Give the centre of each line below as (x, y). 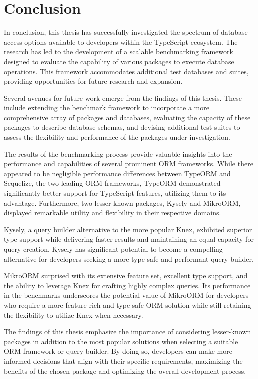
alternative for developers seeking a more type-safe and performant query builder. (129, 258)
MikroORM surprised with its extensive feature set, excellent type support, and (126, 275)
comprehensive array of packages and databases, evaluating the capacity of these (127, 117)
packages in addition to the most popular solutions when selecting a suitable (121, 341)
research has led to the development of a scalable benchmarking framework (119, 52)
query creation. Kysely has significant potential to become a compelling (113, 249)
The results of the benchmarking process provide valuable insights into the (118, 154)
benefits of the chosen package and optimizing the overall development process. (125, 370)
